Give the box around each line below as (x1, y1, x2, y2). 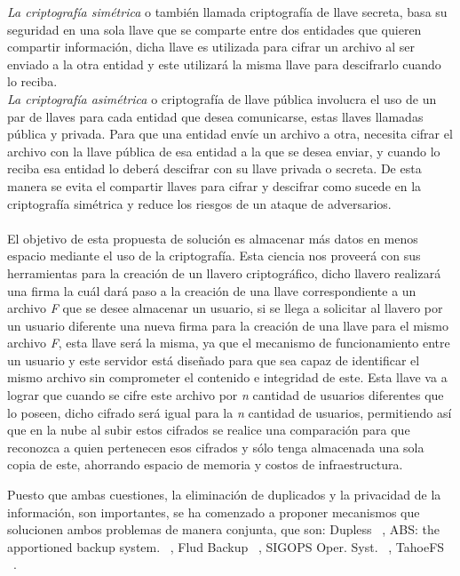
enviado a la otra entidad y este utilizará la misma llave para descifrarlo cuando (7, 54, 441, 73)
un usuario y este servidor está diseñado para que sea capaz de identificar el (7, 350, 420, 369)
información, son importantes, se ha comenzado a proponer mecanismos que (7, 502, 420, 521)
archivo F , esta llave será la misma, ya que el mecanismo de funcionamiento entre (7, 333, 450, 352)
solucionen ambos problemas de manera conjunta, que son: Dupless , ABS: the (7, 520, 440, 539)
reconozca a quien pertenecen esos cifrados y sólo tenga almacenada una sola (7, 437, 424, 456)
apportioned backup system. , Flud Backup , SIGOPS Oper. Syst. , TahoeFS (7, 537, 445, 556)
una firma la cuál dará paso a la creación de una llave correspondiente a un (7, 281, 416, 300)
